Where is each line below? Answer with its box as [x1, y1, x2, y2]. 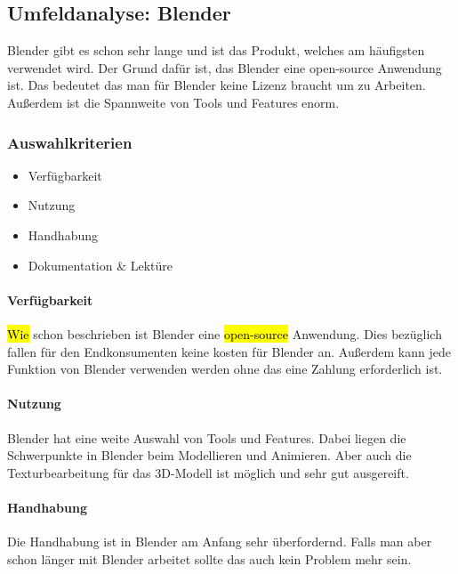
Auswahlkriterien [7, 131, 133, 153]
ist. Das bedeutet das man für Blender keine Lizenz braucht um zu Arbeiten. [7, 76, 426, 94]
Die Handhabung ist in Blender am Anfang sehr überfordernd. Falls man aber [7, 532, 432, 551]
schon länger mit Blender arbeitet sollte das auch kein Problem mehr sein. [7, 549, 412, 568]
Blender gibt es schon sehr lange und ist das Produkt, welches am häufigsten [7, 41, 425, 60]
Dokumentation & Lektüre [28, 255, 173, 274]
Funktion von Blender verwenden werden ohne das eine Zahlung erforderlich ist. [7, 360, 443, 378]
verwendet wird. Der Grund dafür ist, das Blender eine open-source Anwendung [7, 58, 442, 77]
